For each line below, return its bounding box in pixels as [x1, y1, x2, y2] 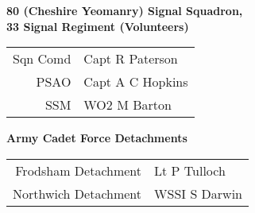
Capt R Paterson [83, 49, 178, 68]
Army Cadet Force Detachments [6, 130, 187, 146]
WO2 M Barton [83, 95, 172, 114]
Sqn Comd [13, 49, 71, 68]
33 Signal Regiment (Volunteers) [6, 17, 189, 34]
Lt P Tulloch [154, 161, 226, 180]
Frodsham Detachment [15, 161, 142, 180]
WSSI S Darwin [154, 184, 243, 203]
